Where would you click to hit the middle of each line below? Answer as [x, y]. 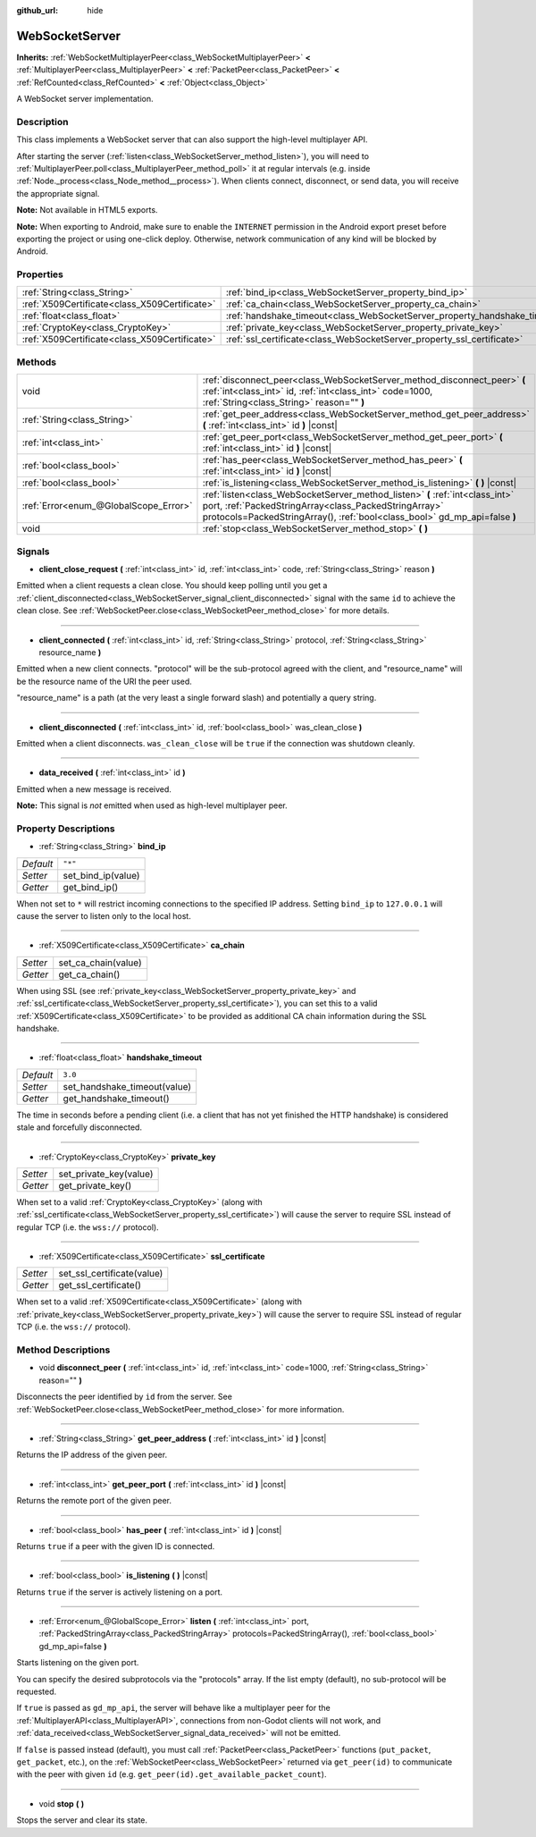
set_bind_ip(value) [101, 875]
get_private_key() [95, 1185]
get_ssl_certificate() [100, 1285]
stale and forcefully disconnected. [80, 1127]
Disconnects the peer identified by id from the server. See [124, 1397]
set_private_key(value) [106, 1174]
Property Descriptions [66, 829]
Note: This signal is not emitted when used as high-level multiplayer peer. [152, 805]
